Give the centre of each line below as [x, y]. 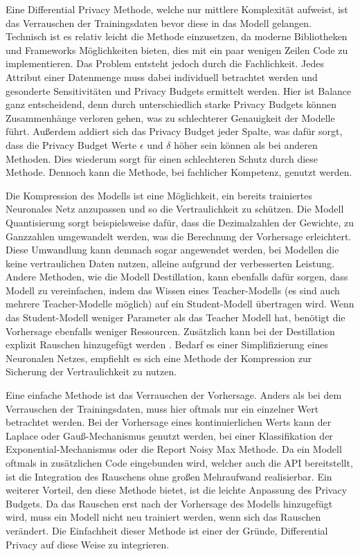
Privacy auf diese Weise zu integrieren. [88, 544]
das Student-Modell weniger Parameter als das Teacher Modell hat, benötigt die [175, 317]
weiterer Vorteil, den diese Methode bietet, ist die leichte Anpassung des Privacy [177, 490]
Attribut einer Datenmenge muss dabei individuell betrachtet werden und [162, 77]
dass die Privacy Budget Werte [71, 144]
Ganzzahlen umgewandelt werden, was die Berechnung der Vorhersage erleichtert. [179, 236]
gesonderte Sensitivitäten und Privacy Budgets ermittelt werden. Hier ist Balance [179, 90]
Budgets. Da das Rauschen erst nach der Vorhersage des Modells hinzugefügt [169, 503]
